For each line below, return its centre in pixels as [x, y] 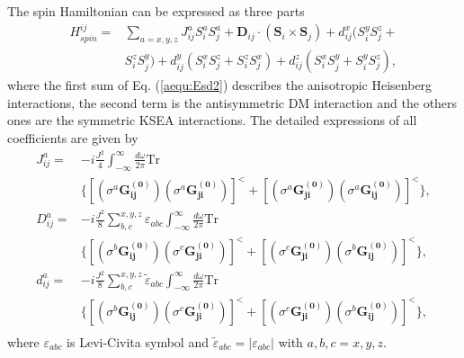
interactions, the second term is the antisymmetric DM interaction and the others [232, 102]
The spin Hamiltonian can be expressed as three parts [156, 11]
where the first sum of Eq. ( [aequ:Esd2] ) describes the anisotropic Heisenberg [220, 85]
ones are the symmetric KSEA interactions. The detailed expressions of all [212, 120]
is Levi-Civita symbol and [138, 341]
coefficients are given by [73, 138]
